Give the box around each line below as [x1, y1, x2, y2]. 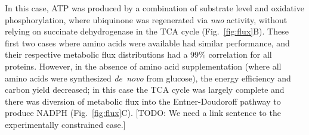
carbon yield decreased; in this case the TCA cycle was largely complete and [5, 83, 285, 96]
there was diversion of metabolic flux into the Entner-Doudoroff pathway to [5, 95, 281, 107]
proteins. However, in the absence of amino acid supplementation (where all [5, 59, 282, 72]
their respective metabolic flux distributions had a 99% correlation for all [5, 48, 272, 61]
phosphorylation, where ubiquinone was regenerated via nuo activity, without [5, 13, 288, 26]
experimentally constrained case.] [5, 118, 126, 130]
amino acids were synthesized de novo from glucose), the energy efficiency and [5, 71, 291, 84]
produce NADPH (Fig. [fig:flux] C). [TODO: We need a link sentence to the [5, 106, 281, 119]
